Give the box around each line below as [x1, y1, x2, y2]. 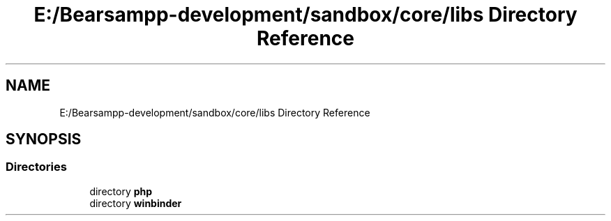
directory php [89, 185, 153, 197]
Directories [6, 160, 67, 174]
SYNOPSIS [6, 130, 82, 148]
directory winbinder [89, 197, 182, 209]
